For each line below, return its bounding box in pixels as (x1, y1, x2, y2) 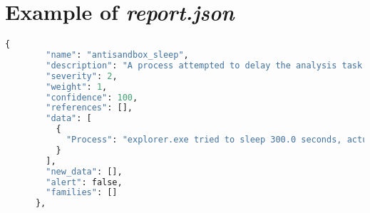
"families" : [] (46, 187, 118, 198)
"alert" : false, (46, 177, 123, 187)
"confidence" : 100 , (46, 92, 138, 103)
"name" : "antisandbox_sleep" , (46, 50, 189, 60)
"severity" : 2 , (46, 71, 118, 81)
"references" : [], (46, 103, 133, 113)
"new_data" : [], (46, 166, 123, 177)
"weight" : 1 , (46, 81, 108, 92)
